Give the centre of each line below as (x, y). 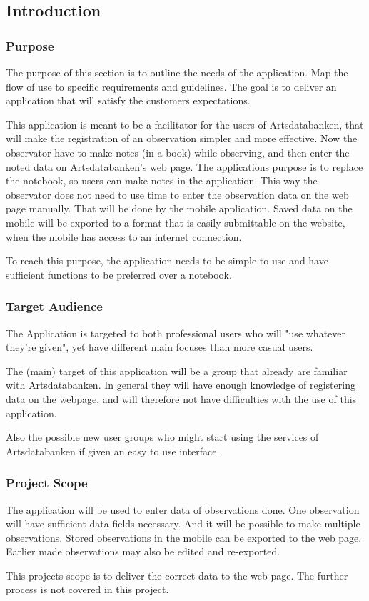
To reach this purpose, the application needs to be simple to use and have (167, 260)
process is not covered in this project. (87, 589)
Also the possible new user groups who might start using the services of (162, 437)
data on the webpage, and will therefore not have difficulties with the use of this (181, 398)
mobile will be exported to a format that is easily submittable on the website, (176, 222)
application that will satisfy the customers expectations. (128, 100)
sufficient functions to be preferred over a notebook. (119, 274)
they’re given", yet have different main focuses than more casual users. (160, 347)
